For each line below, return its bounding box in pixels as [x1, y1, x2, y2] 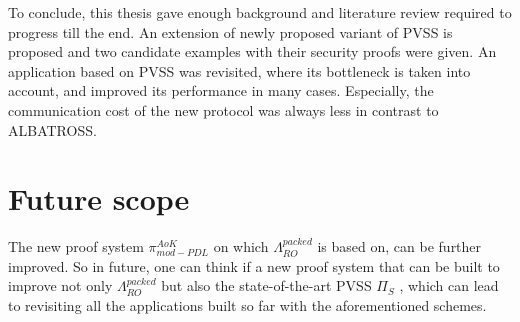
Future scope [8, 178, 190, 219]
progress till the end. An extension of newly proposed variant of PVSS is [8, 21, 453, 42]
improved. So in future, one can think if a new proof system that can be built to [8, 255, 500, 276]
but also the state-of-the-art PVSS [161, 275, 372, 296]
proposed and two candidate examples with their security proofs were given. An [8, 41, 497, 62]
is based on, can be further [317, 236, 482, 257]
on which [213, 236, 269, 257]
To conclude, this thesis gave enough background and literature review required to [8, 2, 512, 22]
